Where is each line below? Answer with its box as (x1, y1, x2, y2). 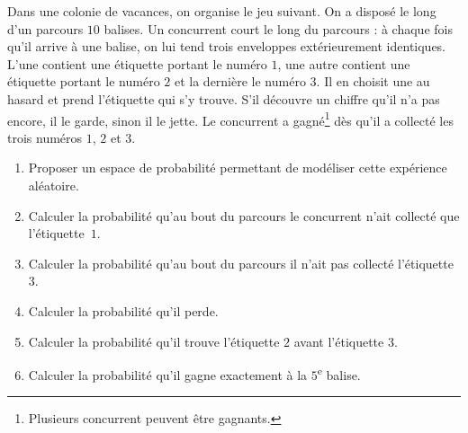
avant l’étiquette (293, 331, 384, 350)
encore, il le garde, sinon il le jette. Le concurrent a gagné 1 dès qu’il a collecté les (7, 108, 454, 129)
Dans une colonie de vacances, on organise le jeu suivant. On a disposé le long (7, 2, 436, 20)
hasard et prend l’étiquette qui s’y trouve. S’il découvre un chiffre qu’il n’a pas (7, 89, 440, 108)
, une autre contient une (277, 54, 410, 73)
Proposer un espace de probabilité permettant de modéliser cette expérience (28, 158, 447, 177)
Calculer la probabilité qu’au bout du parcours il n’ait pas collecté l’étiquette (28, 253, 454, 272)
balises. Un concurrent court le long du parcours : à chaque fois (103, 19, 453, 38)
